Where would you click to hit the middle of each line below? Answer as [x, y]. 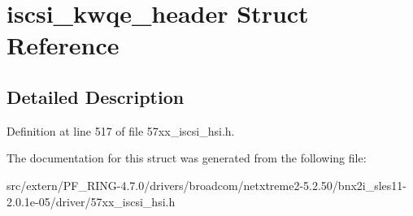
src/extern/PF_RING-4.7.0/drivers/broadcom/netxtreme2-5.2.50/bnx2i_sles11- [207, 185]
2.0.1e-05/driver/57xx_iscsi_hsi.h [91, 201]
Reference [63, 45]
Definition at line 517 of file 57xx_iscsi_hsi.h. [121, 130]
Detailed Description [96, 96]
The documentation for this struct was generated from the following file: [187, 158]
